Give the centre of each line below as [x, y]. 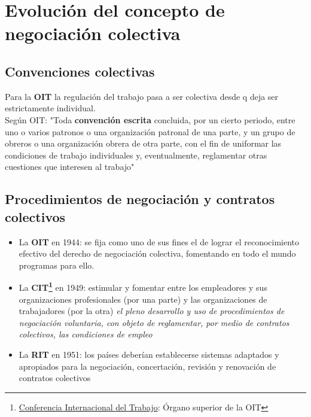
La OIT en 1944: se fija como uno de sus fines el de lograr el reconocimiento [159, 241]
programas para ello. [57, 265]
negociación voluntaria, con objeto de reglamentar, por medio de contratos [154, 322]
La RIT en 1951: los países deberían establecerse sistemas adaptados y [149, 354]
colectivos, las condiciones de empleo [86, 334]
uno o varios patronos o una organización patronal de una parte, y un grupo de [150, 131]
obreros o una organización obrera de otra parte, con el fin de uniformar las [143, 143]
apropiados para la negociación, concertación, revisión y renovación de [147, 366]
